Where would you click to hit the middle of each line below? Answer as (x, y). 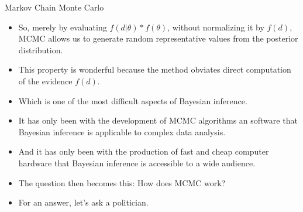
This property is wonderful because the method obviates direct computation (155, 69)
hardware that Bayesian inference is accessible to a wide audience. (137, 163)
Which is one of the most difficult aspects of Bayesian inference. (133, 100)
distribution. (41, 49)
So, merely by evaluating (63, 27)
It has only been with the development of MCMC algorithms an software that (158, 120)
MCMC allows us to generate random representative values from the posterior (158, 38)
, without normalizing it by (216, 27)
